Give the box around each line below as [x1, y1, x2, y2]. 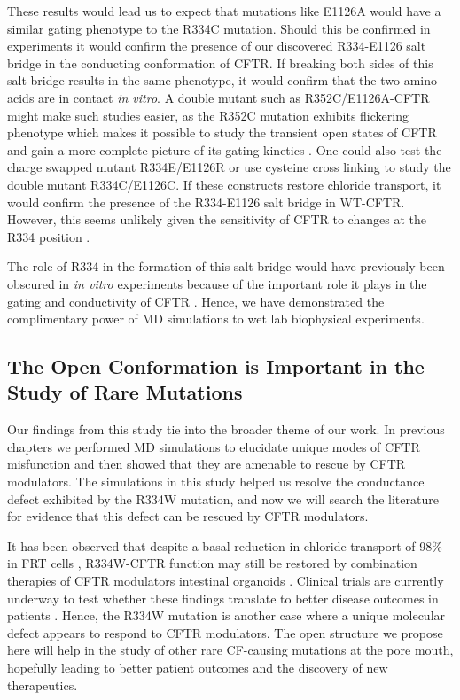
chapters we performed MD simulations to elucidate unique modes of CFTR [7, 437, 420, 455]
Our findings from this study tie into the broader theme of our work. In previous [7, 420, 445, 439]
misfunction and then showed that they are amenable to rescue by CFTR [7, 455, 406, 473]
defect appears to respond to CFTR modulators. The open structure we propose [7, 623, 443, 642]
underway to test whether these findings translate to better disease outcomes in [7, 588, 439, 607]
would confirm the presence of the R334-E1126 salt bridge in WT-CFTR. [7, 192, 405, 211]
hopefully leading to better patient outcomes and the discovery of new [7, 658, 388, 676]
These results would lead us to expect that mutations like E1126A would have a [7, 2, 441, 19]
